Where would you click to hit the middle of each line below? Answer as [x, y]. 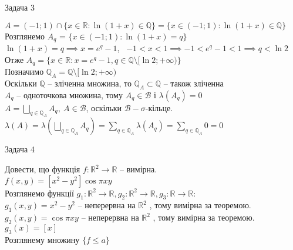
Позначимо [24, 71]
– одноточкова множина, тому [70, 94]
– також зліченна [193, 83]
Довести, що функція [43, 169]
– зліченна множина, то [90, 83]
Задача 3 [20, 7]
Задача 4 [20, 149]
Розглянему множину [42, 239]
